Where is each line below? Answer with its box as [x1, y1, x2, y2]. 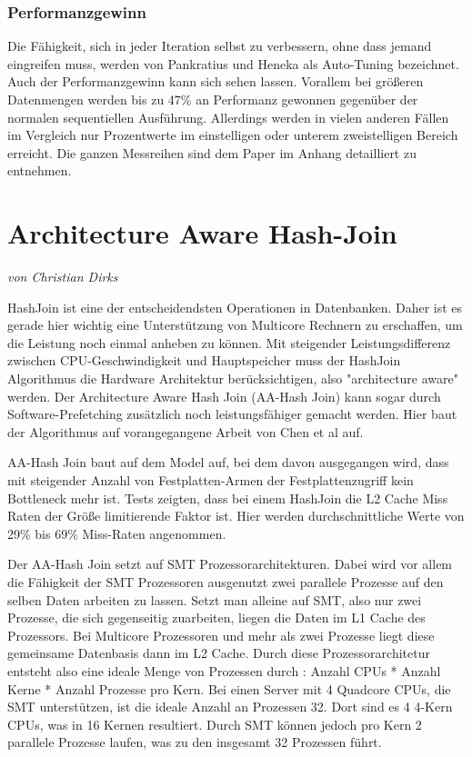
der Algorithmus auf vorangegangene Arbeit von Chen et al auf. [7, 422, 364, 441]
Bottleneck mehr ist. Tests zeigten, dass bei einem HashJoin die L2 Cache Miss [7, 488, 448, 507]
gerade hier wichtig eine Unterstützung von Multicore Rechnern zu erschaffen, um [7, 315, 463, 334]
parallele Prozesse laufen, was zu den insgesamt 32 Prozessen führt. [7, 732, 382, 752]
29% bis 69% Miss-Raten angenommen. [7, 523, 226, 543]
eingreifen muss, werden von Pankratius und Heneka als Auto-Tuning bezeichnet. [7, 54, 459, 73]
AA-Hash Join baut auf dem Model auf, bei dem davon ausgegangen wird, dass [7, 453, 449, 472]
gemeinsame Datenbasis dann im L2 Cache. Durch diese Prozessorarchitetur [7, 643, 430, 662]
